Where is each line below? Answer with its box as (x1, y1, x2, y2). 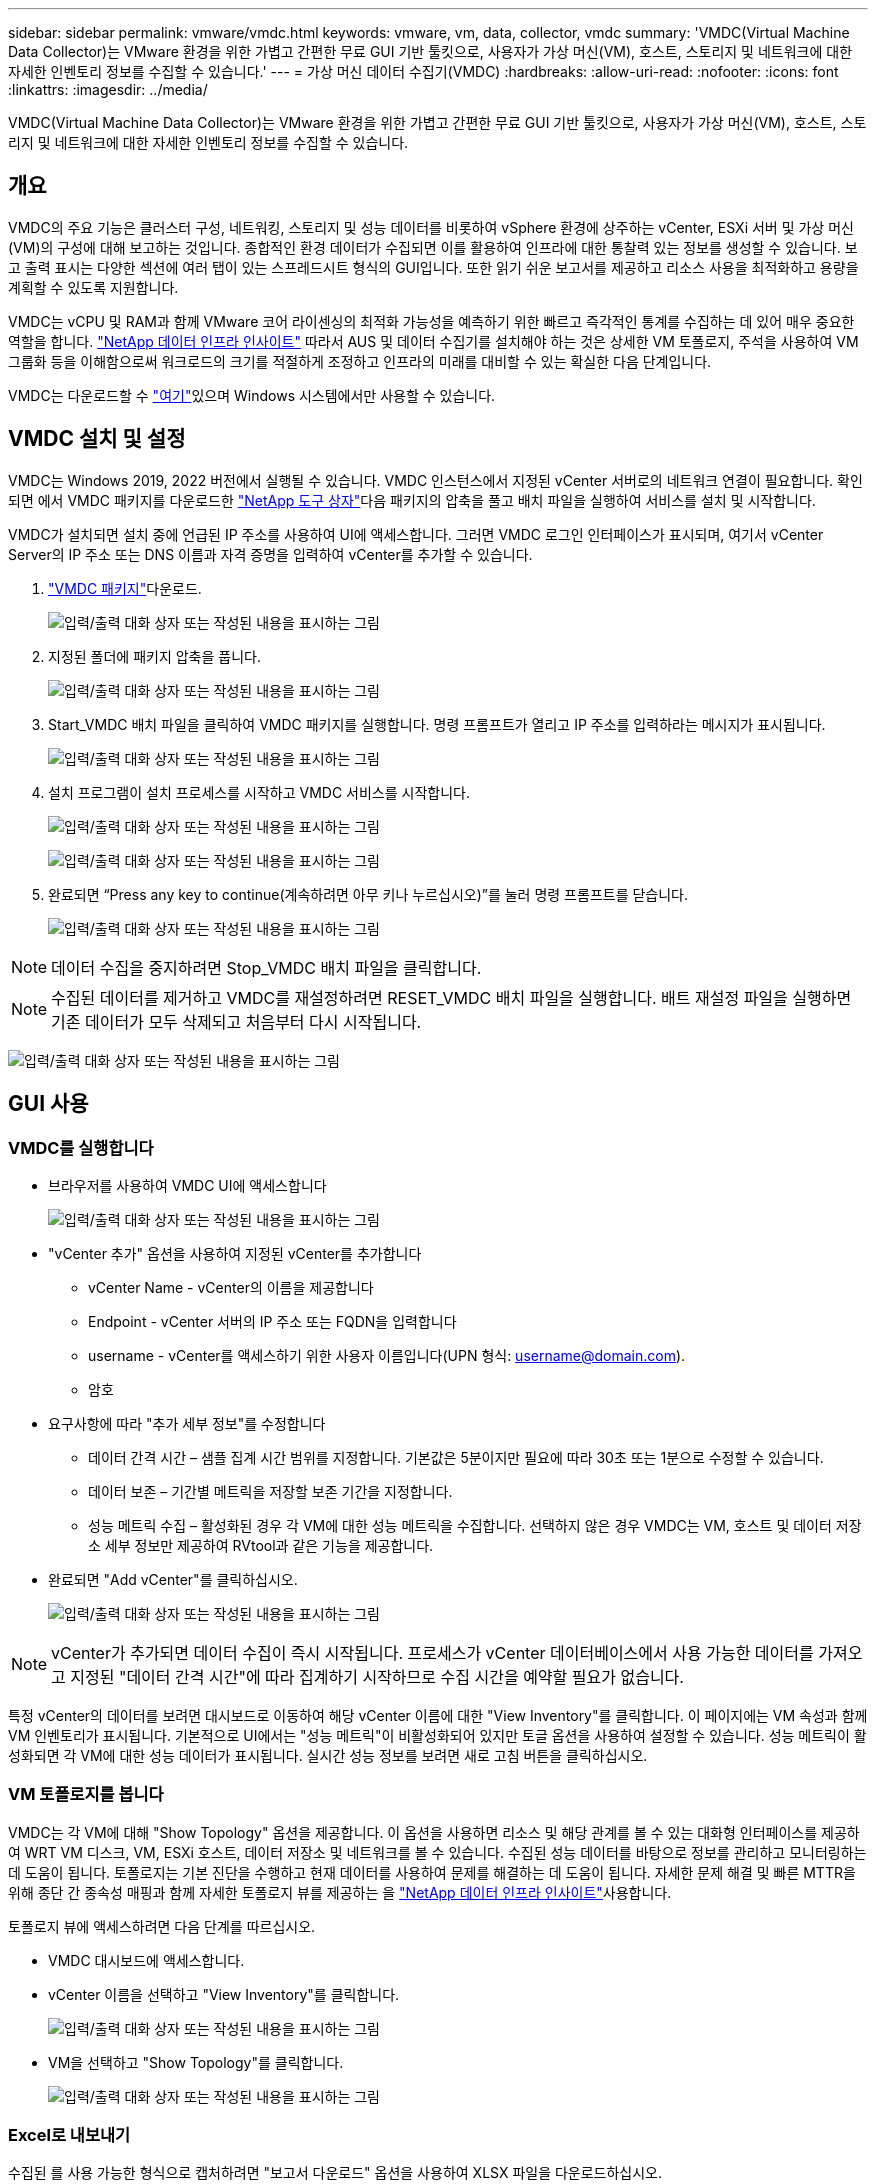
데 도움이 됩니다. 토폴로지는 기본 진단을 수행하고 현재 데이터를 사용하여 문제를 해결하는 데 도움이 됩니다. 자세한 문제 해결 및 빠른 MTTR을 (8, 1863, 856, 1881)
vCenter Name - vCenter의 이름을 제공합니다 (88, 1278, 374, 1296)
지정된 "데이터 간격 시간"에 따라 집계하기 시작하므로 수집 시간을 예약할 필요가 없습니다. (70, 1666, 684, 1687)
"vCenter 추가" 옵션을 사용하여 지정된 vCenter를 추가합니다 (48, 1244, 422, 1262)
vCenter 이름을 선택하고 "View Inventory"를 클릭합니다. (48, 1985, 400, 2003)
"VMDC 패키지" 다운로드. (48, 579, 202, 597)
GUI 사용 (8, 1091, 89, 1117)
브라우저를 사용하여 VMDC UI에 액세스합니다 (48, 1176, 327, 1194)
